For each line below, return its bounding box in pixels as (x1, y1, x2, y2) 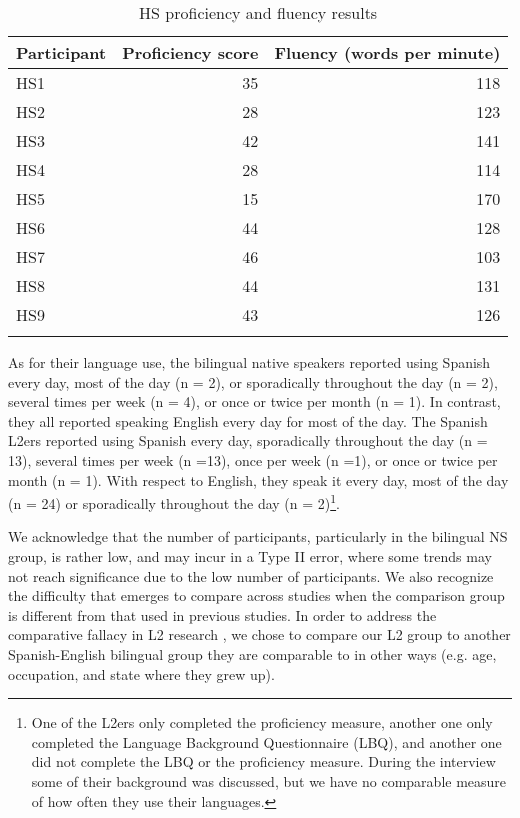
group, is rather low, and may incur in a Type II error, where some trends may (8, 546, 492, 566)
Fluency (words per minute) (274, 41, 501, 64)
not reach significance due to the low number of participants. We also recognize (8, 565, 494, 586)
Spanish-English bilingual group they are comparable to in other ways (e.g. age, (8, 643, 497, 664)
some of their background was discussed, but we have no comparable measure (31, 770, 507, 791)
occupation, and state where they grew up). (8, 663, 275, 684)
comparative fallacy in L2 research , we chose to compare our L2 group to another (8, 624, 511, 645)
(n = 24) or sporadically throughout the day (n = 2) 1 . (8, 490, 340, 513)
